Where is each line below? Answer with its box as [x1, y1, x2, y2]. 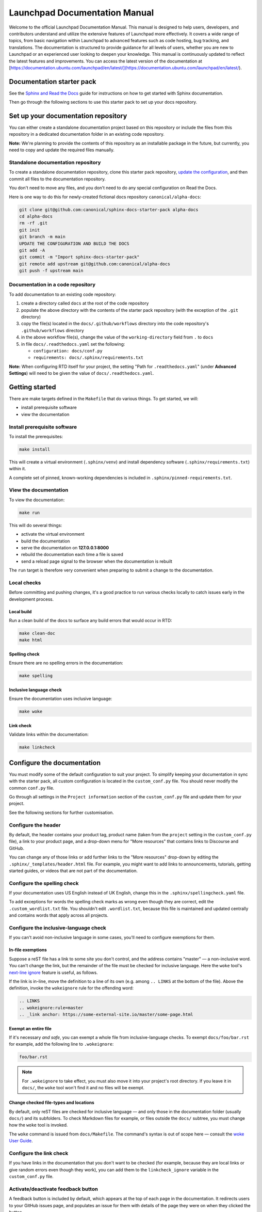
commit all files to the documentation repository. [9, 176, 106, 182]
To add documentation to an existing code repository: [9, 291, 116, 297]
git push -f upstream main [19, 268, 83, 273]
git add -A [19, 247, 45, 253]
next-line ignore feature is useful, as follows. [9, 970, 98, 975]
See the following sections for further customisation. [9, 810, 114, 815]
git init [19, 227, 40, 233]
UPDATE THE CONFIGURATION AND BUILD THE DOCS [19, 240, 130, 246]
